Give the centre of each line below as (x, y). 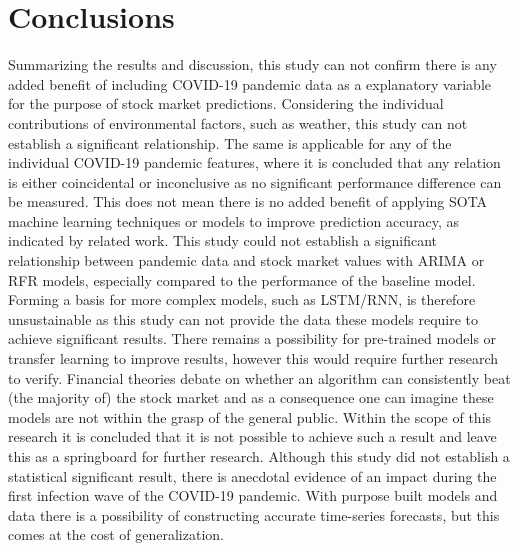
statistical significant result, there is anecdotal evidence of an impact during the (252, 475)
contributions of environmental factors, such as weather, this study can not (238, 122)
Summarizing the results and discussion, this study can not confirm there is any (252, 64)
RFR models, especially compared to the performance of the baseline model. (242, 279)
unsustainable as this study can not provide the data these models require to (243, 318)
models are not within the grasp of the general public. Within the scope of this (250, 416)
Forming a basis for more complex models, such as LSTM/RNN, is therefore (242, 299)
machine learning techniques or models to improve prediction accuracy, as (234, 220)
